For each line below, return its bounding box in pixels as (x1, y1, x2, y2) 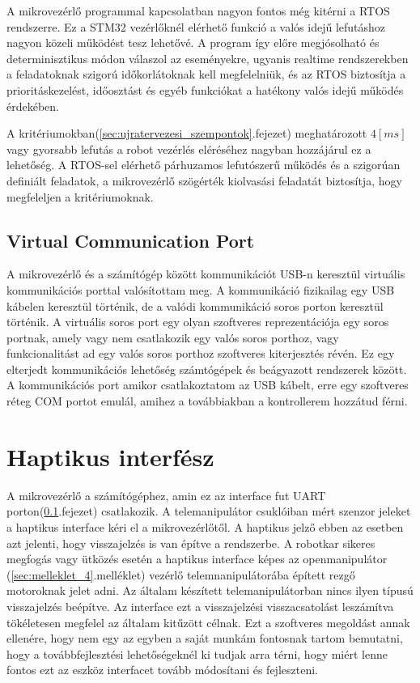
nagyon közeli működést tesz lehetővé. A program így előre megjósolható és (6, 34, 380, 51)
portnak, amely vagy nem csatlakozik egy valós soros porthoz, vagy (6, 329, 339, 346)
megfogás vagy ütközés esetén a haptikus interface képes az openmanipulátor (6, 550, 388, 567)
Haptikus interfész (6, 439, 214, 473)
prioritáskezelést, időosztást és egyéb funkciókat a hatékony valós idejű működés (6, 81, 404, 98)
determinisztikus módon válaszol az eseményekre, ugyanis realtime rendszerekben (6, 49, 409, 66)
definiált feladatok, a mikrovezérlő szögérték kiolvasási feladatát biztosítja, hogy (6, 172, 402, 189)
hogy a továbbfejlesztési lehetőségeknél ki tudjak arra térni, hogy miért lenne (6, 645, 388, 662)
